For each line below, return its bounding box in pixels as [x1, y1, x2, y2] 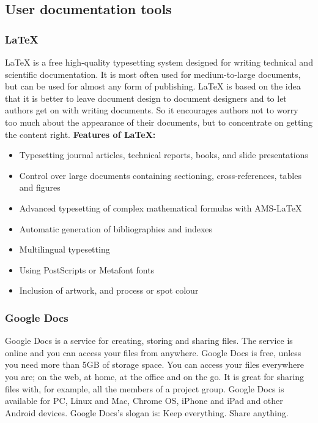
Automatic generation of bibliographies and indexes [19, 222, 213, 235]
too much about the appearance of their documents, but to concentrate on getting [5, 115, 313, 128]
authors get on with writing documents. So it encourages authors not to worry [5, 104, 298, 116]
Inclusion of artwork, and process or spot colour [19, 284, 199, 297]
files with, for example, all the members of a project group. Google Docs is [5, 382, 284, 395]
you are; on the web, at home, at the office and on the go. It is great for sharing [5, 370, 305, 383]
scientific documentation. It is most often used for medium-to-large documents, [5, 67, 301, 80]
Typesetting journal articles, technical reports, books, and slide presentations [19, 148, 308, 161]
